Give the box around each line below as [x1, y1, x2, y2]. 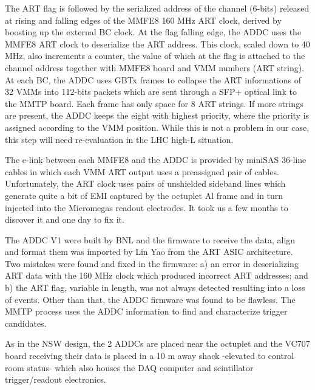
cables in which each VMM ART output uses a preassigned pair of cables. [5, 165, 279, 178]
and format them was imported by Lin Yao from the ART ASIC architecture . [5, 245, 293, 258]
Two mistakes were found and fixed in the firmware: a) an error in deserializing [5, 257, 299, 270]
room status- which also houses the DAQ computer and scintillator [5, 361, 254, 374]
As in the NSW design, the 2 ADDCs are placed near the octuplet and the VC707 [5, 337, 310, 350]
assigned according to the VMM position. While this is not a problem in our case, [5, 120, 310, 133]
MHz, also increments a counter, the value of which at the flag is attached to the [5, 49, 305, 62]
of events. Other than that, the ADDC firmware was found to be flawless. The [5, 293, 296, 305]
